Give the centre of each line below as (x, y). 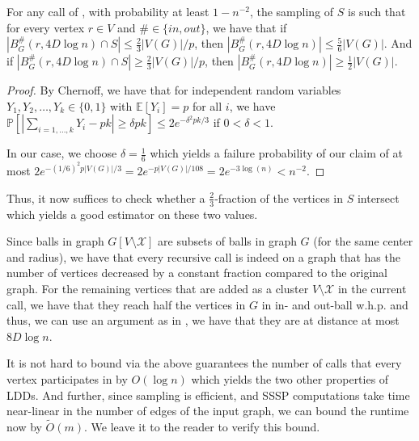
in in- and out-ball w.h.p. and (335, 304)
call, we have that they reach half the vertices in (126, 304)
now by (24, 427)
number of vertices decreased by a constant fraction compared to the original (197, 273)
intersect (378, 197)
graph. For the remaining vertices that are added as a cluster (158, 289)
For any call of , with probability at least (108, 11)
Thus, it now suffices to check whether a (106, 197)
